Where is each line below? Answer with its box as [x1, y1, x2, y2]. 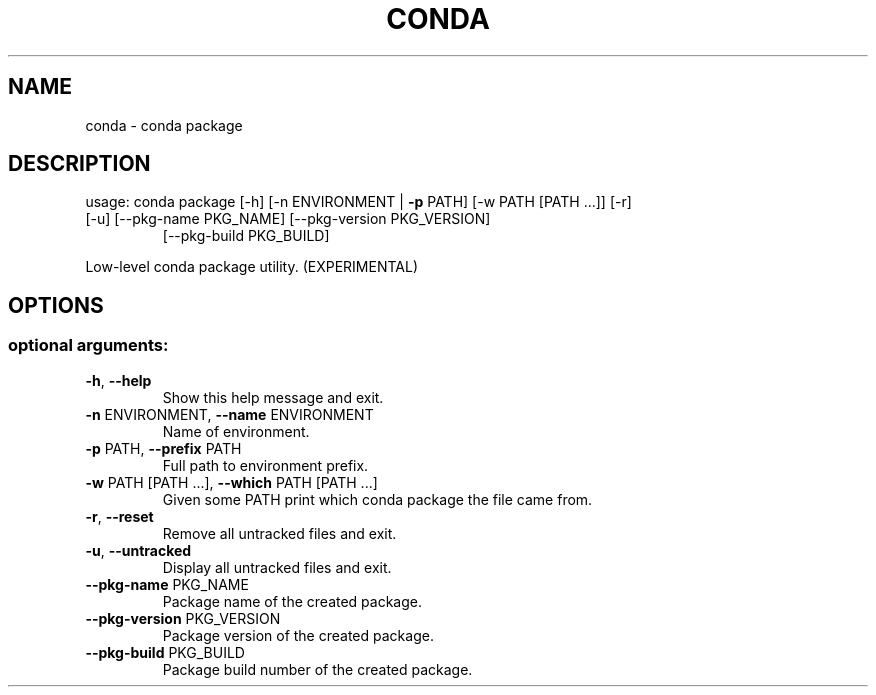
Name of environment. [162, 422, 310, 440]
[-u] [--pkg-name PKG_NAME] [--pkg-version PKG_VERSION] [85, 210, 491, 228]
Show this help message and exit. [162, 388, 384, 406]
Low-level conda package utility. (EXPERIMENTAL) [85, 258, 418, 276]
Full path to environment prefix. [162, 456, 369, 474]
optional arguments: [8, 335, 169, 356]
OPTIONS [8, 292, 104, 318]
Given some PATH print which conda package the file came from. [162, 490, 593, 508]
